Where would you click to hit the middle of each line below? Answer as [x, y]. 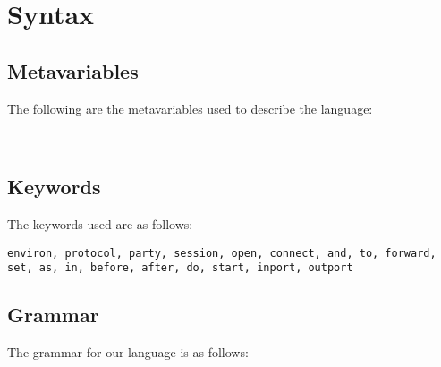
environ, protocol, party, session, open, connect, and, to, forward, [222, 253]
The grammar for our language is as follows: [128, 352]
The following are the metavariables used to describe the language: [190, 108]
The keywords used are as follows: [100, 223]
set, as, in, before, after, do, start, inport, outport [180, 268]
